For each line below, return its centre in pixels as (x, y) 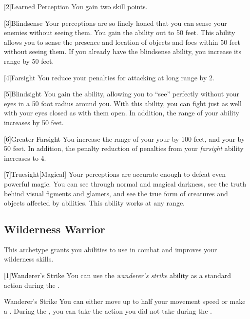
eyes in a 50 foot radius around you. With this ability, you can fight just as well (123, 103)
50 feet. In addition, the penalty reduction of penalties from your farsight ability (124, 148)
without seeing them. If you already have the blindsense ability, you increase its (123, 51)
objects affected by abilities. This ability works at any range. (94, 203)
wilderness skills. (29, 259)
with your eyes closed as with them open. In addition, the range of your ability (122, 113)
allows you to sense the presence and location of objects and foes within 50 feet (122, 42)
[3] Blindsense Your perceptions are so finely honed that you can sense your (115, 23)
